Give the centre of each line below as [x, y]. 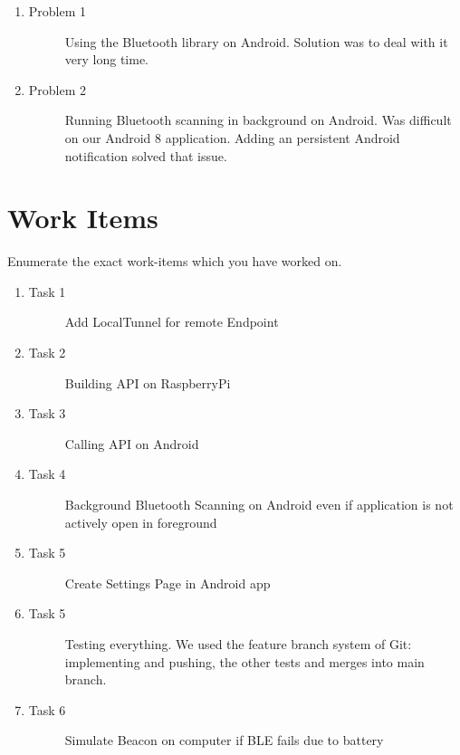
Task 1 [47, 291]
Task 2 [47, 353]
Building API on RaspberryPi [148, 382]
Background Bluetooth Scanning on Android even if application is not [259, 505]
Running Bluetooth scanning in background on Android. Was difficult [258, 120]
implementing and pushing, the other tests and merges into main [244, 661]
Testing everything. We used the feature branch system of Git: [238, 644]
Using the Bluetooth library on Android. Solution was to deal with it [256, 41]
